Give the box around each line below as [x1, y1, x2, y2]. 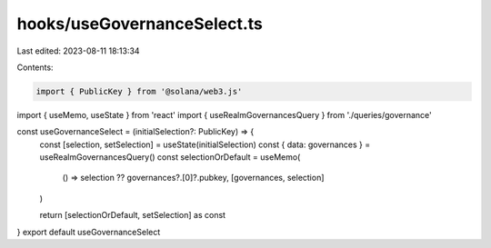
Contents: [16, 62, 54, 73]
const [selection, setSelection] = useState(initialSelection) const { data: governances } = [39, 139, 371, 150]
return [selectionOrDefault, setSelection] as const [39, 210, 226, 221]
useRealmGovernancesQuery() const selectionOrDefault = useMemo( [39, 152, 301, 163]
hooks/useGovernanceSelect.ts [16, 14, 263, 34]
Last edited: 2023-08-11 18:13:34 [16, 45, 140, 56]
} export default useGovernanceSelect [16, 226, 161, 237]
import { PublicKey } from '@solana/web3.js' [35, 86, 243, 96]
